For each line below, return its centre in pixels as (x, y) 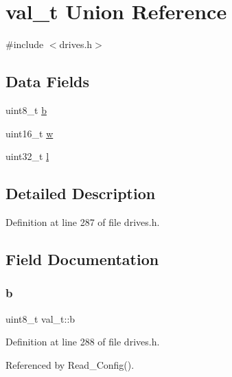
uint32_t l (27, 156)
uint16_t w (30, 133)
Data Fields (48, 81)
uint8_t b (26, 110)
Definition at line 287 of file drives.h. (83, 221)
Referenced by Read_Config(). (70, 364)
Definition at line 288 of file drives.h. (83, 342)
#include (25, 44)
